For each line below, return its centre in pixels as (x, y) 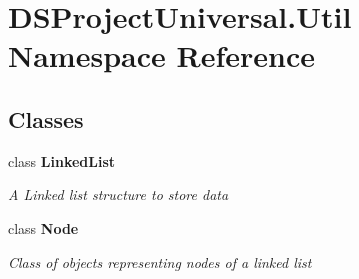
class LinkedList (62, 160)
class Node (43, 227)
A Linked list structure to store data (118, 194)
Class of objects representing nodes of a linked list (160, 261)
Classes (46, 118)
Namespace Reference (161, 55)
